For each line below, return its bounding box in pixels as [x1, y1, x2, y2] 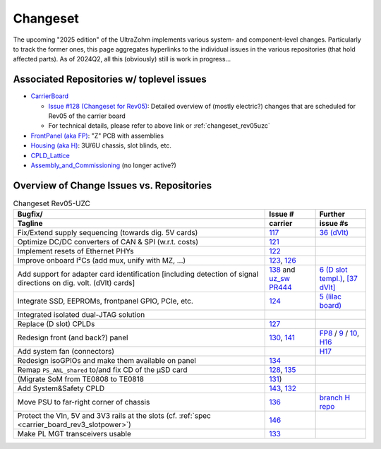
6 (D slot [319, 265, 348, 275]
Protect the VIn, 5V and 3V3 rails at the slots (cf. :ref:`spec [17, 411, 211, 421]
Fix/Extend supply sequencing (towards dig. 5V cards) [17, 228, 198, 238]
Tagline [17, 219, 43, 229]
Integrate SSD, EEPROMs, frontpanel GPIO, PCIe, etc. [17, 297, 194, 306]
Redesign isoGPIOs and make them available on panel [17, 356, 197, 366]
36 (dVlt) [319, 228, 349, 238]
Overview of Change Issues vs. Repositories [13, 179, 212, 191]
